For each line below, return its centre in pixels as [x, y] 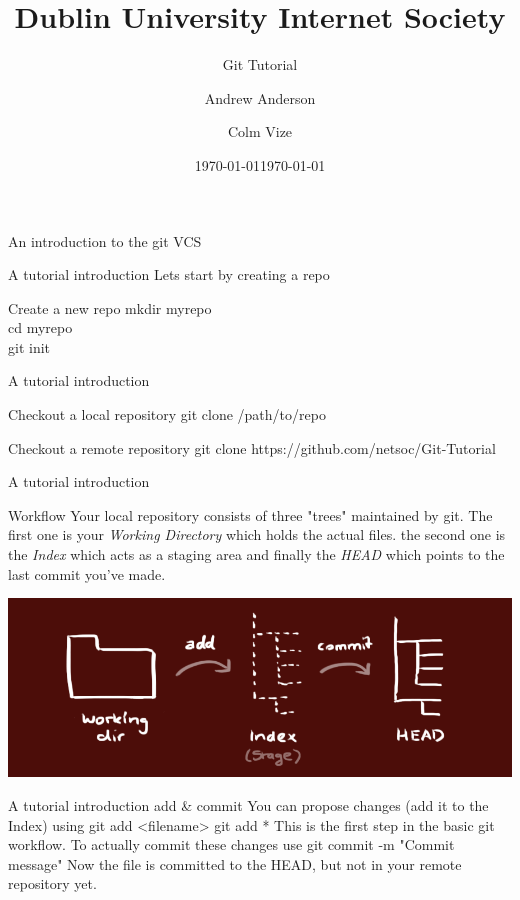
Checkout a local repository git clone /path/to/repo [167, 414]
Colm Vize [260, 131]
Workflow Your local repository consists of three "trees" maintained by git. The [250, 514]
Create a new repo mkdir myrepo [110, 307]
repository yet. [52, 883]
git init [29, 346]
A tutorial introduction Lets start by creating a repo [169, 274]
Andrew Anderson [260, 97]
